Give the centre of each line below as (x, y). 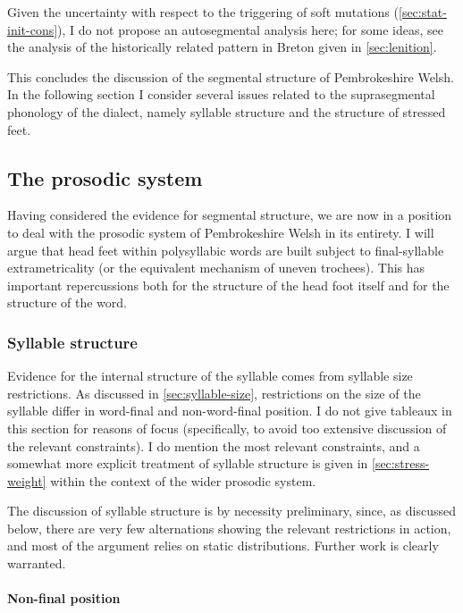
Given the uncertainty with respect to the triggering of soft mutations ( (203, 12)
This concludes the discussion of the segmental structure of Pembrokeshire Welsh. (231, 76)
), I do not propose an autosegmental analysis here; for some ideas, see (250, 29)
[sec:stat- (423, 12)
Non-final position (64, 598)
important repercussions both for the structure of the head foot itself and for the (228, 285)
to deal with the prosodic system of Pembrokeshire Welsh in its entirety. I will (221, 232)
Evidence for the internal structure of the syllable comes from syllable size (210, 376)
